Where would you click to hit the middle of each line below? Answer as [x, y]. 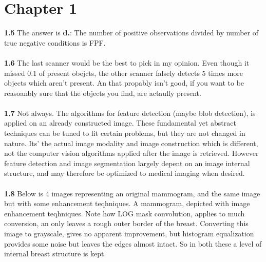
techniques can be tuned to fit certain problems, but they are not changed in [125, 133]
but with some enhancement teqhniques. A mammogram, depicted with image [127, 203]
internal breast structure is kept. [55, 254]
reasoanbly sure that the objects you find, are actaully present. [103, 93]
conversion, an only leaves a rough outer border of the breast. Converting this [126, 223]
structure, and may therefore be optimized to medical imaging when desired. [125, 173]
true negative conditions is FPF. [55, 42]
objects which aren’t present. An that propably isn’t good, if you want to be [124, 83]
